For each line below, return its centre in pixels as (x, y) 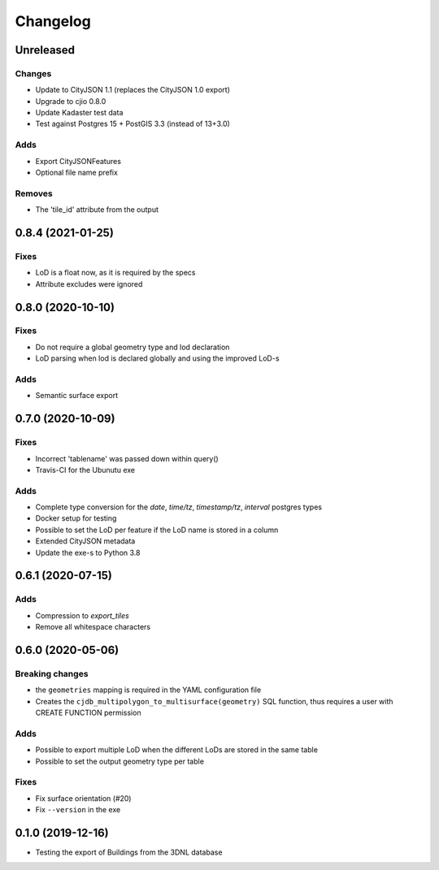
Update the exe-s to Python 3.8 (88, 552)
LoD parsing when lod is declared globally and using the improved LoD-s (157, 358)
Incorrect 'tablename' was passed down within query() (127, 458)
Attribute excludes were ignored (89, 284)
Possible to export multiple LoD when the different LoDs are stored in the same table (177, 750)
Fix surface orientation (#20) (83, 798)
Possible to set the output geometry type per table (120, 761)
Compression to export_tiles (82, 615)
